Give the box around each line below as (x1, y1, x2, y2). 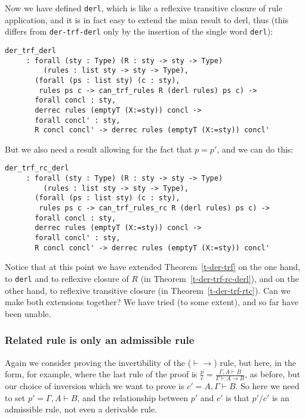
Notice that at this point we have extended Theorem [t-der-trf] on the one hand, (5, 260, 300, 273)
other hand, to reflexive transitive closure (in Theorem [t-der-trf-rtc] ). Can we (5, 284, 291, 296)
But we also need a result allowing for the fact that (5, 142, 192, 155)
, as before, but (245, 368, 300, 380)
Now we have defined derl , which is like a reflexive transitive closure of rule (5, 2, 282, 14)
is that (226, 391, 249, 404)
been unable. (5, 307, 51, 319)
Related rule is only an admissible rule (5, 333, 195, 347)
